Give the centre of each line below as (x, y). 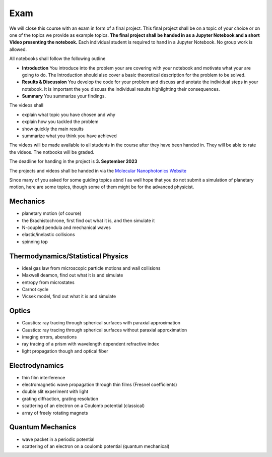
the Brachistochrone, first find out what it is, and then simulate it (88, 220)
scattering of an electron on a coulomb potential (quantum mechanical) (96, 446)
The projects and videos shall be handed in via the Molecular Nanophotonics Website (98, 170)
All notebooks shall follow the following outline (57, 59)
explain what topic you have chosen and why (69, 115)
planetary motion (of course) (52, 213)
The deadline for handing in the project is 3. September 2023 (73, 161)
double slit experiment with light (55, 391)
